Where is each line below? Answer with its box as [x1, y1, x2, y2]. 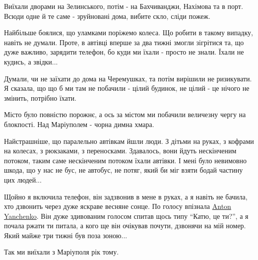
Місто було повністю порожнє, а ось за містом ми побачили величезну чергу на [4, 109, 246, 120]
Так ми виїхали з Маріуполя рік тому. [4, 247, 119, 257]
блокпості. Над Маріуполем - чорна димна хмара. [4, 119, 154, 129]
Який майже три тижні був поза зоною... [4, 230, 128, 240]
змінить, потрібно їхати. [4, 92, 76, 103]
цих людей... [4, 174, 42, 185]
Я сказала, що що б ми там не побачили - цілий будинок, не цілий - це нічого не [4, 83, 250, 93]
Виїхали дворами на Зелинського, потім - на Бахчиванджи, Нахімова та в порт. [4, 1, 243, 11]
